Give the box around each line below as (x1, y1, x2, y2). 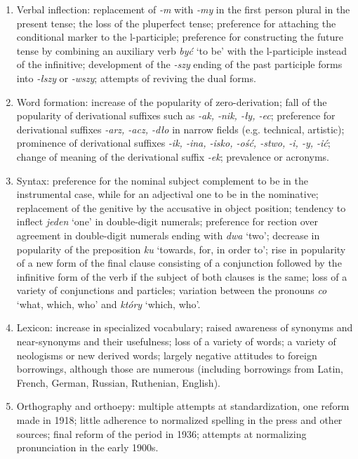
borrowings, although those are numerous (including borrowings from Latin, (16, 361, 343, 376)
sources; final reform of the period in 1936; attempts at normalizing (16, 426, 307, 441)
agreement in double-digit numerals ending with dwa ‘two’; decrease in (16, 227, 320, 242)
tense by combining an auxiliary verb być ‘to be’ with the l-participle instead (16, 43, 347, 58)
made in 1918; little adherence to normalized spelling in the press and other (16, 413, 343, 427)
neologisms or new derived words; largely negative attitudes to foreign (16, 347, 317, 362)
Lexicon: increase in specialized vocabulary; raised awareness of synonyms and (16, 320, 353, 335)
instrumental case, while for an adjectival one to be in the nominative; (16, 187, 319, 201)
